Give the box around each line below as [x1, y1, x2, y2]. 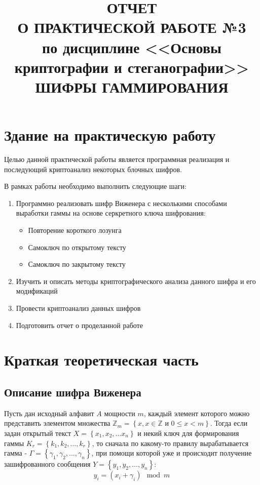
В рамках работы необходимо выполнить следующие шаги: [4, 181, 187, 191]
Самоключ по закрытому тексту [28, 259, 126, 269]
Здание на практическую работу [4, 125, 216, 145]
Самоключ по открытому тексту [28, 241, 126, 252]
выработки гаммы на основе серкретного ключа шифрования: [16, 208, 206, 218]
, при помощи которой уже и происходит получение [91, 448, 252, 458]
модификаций [16, 286, 58, 296]
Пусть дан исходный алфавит [4, 408, 94, 418]
